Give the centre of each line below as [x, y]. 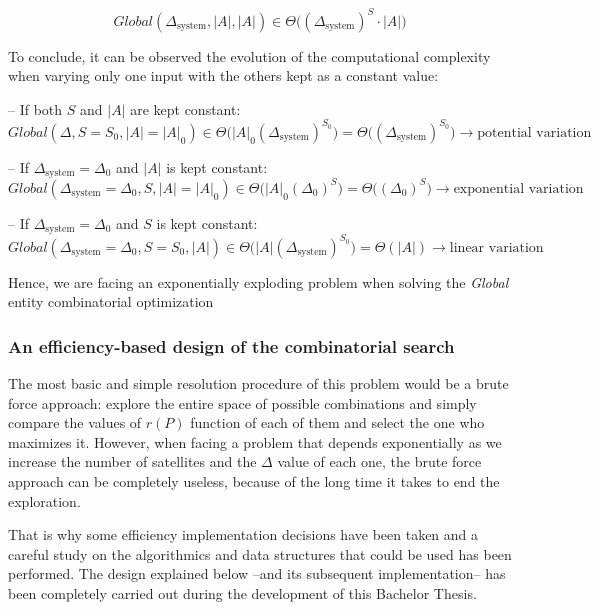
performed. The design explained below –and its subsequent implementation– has [257, 573]
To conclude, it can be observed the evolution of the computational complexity [249, 55]
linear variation [496, 247]
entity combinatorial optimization [111, 301]
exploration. [44, 500]
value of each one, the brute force [379, 461]
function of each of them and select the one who [337, 422]
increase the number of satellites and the [132, 461]
